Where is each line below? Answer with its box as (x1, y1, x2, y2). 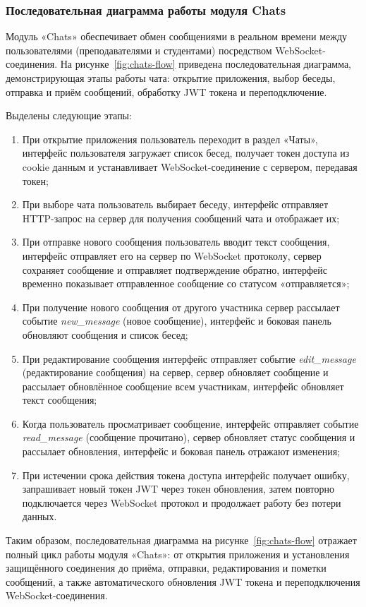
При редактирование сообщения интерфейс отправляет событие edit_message (22, 351, 356, 366)
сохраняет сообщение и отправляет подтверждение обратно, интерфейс (22, 262, 328, 277)
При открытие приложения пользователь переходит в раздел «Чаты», (22, 131, 318, 146)
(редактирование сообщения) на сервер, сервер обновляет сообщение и (22, 365, 329, 380)
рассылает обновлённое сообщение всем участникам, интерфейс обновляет (22, 378, 344, 393)
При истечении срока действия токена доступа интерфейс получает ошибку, (22, 467, 350, 482)
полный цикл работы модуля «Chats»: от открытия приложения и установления (6, 546, 350, 561)
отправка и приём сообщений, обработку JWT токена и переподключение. (6, 84, 327, 99)
